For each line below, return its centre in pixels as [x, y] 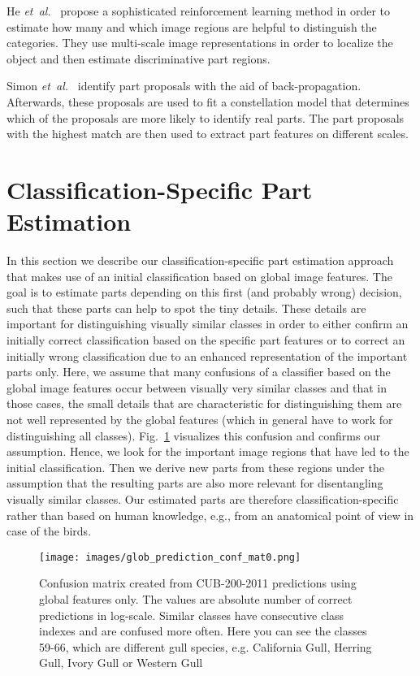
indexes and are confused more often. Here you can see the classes [203, 631]
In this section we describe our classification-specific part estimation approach [200, 260]
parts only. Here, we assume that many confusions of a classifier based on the [199, 372]
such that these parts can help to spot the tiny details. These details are [186, 308]
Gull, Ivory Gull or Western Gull [121, 663]
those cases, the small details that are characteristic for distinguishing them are [204, 403]
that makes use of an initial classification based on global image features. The [199, 276]
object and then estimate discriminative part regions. [139, 58]
